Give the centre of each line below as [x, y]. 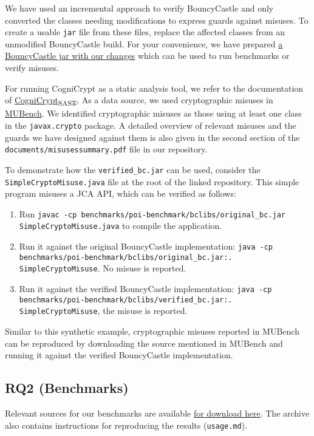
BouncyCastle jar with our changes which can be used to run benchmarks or [147, 56]
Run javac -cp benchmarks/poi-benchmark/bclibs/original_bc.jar [152, 213]
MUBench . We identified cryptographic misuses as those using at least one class [153, 113]
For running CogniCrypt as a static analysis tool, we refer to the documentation [154, 88]
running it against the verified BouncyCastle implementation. [119, 355]
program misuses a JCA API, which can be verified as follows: [121, 193]
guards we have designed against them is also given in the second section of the [152, 137]
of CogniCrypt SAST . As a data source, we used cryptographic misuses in [139, 101]
